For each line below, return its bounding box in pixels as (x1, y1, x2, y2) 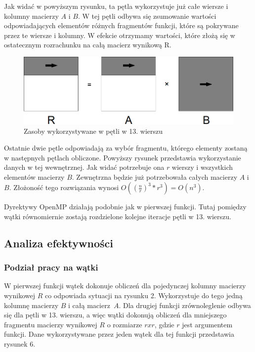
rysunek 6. (4, 339, 36, 349)
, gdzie (154, 319, 174, 329)
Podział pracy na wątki (4, 261, 98, 274)
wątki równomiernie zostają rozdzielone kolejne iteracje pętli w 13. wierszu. (4, 211, 231, 221)
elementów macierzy (4, 171, 65, 182)
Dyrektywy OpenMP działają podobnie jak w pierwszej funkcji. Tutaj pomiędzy (4, 201, 247, 212)
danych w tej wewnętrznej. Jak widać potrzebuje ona (4, 162, 165, 172)
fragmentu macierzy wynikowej (4, 319, 97, 329)
